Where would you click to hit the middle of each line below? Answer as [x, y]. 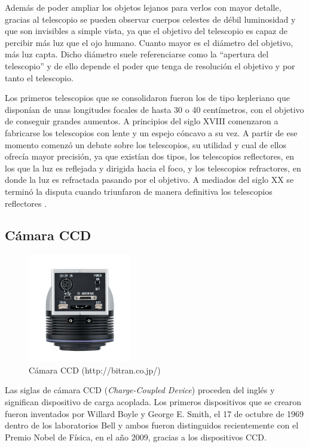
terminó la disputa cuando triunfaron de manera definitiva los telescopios [139, 191]
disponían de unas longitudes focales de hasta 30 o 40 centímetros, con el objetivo [154, 109]
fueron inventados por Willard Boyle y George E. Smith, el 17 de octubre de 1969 [154, 413]
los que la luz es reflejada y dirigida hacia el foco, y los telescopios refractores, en [153, 168]
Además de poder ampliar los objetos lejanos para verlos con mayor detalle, [143, 7]
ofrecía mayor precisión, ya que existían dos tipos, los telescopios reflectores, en [150, 156]
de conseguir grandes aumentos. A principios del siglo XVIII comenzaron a [142, 121]
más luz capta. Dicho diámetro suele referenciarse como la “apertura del [137, 54]
